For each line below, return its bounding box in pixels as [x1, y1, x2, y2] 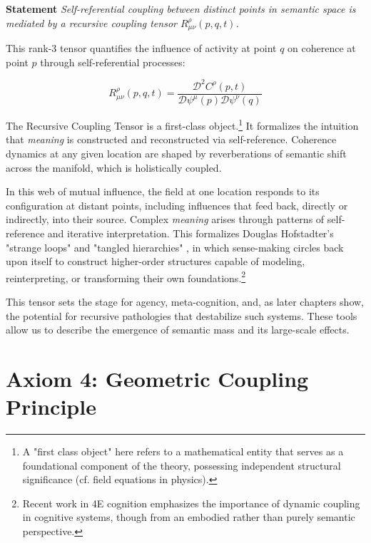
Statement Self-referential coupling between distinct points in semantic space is [6, 1, 356, 16]
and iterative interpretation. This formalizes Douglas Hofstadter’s [47, 225, 334, 240]
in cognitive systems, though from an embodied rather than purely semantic [22, 510, 355, 524]
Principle [6, 392, 96, 421]
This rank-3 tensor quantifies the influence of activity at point [6, 41, 277, 56]
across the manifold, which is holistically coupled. [6, 160, 222, 175]
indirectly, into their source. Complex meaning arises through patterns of [6, 212, 325, 227]
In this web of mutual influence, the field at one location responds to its [6, 184, 320, 199]
